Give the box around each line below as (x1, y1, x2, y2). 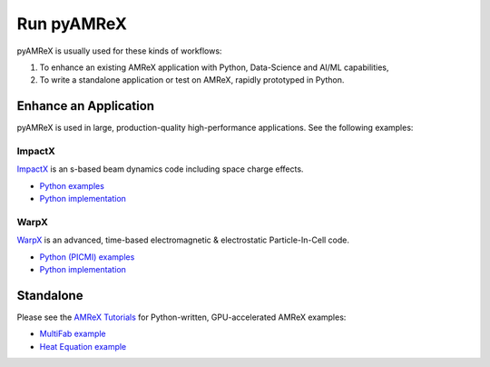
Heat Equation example (39, 341, 127, 352)
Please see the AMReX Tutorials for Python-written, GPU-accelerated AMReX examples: (16, 312, 347, 322)
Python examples (39, 180, 104, 191)
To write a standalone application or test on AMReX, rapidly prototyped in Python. (39, 74, 345, 85)
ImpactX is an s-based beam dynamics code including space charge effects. (16, 164, 304, 174)
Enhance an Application (16, 98, 154, 114)
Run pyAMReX (16, 14, 127, 34)
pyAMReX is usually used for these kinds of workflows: (16, 45, 222, 56)
